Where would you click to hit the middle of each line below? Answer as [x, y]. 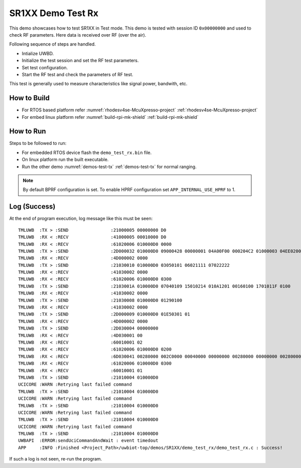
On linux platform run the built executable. [65, 160]
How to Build [30, 98]
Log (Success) [32, 206]
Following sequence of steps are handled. [53, 44]
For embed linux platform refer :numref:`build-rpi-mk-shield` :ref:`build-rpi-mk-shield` [110, 117]
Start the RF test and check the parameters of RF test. [78, 74]
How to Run [28, 131]
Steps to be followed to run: [38, 143]
